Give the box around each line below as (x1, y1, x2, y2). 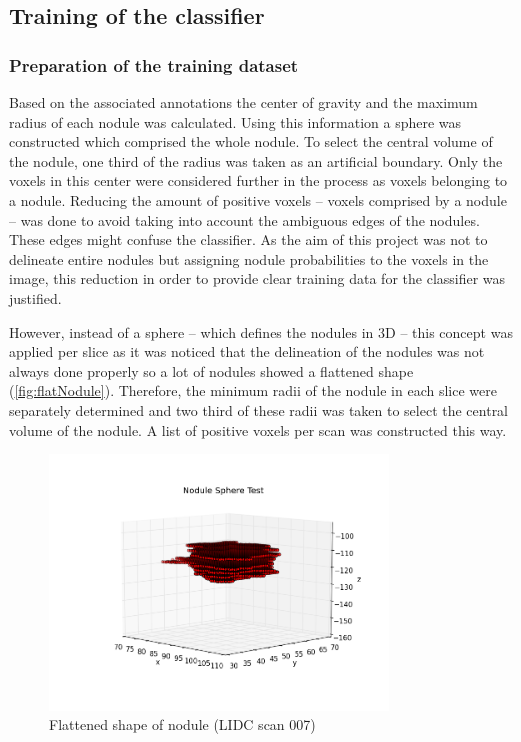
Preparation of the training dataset (9, 52, 299, 77)
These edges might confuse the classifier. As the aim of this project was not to (9, 229, 488, 250)
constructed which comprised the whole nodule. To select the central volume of (9, 131, 493, 152)
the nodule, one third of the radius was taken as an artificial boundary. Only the (9, 150, 503, 171)
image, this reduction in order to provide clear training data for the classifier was (9, 268, 506, 289)
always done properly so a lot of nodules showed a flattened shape (9, 360, 414, 381)
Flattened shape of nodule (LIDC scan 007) (49, 714, 316, 735)
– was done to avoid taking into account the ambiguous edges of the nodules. (9, 209, 480, 230)
